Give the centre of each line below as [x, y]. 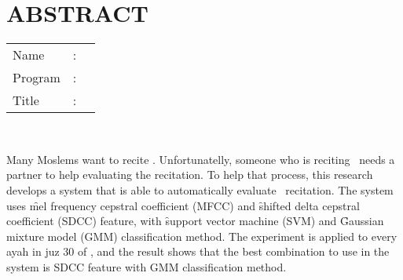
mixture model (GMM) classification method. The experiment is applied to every [202, 236]
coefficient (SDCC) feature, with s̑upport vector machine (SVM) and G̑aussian [195, 221]
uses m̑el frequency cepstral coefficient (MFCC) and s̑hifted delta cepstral [183, 205]
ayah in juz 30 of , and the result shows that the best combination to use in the [198, 251]
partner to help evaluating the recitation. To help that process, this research [190, 175]
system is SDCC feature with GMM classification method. [147, 266]
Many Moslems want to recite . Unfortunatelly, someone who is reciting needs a [201, 159]
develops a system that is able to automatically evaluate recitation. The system [200, 189]
